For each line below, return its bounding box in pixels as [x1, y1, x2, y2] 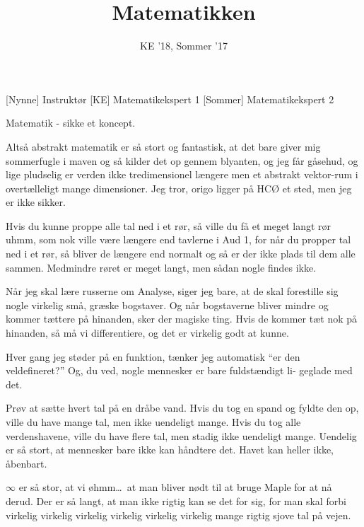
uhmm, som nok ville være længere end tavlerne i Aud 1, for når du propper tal [6, 232, 351, 247]
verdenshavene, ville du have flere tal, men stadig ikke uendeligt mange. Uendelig [6, 428, 357, 443]
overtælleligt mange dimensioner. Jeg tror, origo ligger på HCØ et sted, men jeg [6, 180, 352, 195]
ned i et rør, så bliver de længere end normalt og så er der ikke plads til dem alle [6, 246, 356, 261]
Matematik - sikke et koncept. [6, 115, 136, 130]
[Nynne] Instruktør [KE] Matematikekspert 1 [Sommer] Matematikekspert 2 [6, 91, 334, 106]
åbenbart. [6, 456, 47, 470]
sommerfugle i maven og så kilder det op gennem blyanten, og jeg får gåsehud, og [6, 153, 358, 168]
